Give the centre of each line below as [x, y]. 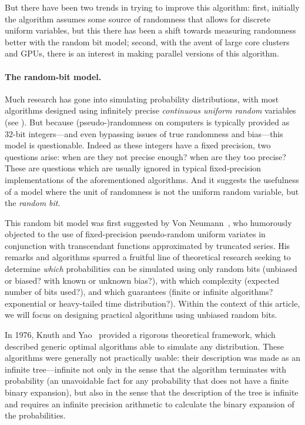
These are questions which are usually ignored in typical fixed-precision [133, 168]
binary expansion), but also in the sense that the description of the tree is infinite [152, 392]
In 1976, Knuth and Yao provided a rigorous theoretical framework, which [140, 335]
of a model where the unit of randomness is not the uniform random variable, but [152, 191]
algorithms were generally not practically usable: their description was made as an [153, 358]
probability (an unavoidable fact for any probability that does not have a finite [147, 381]
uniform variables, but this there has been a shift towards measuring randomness [150, 30]
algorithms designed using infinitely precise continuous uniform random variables [150, 110]
